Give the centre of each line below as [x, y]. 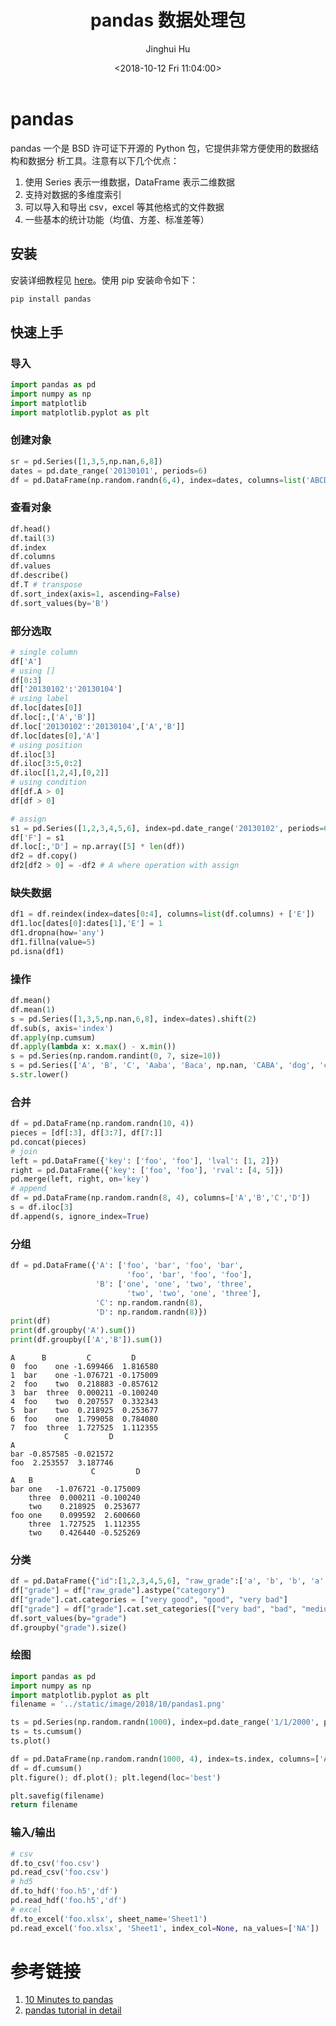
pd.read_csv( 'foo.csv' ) [60, 1872]
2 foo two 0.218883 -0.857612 [84, 1384]
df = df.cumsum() [46, 1768]
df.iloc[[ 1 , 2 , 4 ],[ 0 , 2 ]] [60, 773]
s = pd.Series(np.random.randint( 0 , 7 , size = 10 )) [116, 1056]
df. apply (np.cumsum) [53, 1037]
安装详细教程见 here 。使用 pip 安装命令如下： [104, 280]
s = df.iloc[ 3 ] [42, 1207]
